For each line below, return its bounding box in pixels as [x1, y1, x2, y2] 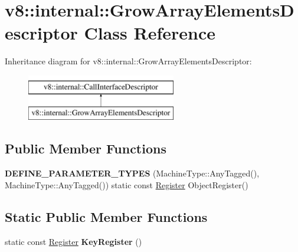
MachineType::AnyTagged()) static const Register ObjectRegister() [5, 178, 248, 191]
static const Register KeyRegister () [5, 235, 142, 247]
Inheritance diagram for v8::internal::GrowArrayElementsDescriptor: [5, 55, 252, 67]
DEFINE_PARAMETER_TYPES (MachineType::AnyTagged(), [5, 167, 260, 179]
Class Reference [84, 21, 215, 45]
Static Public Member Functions [5, 207, 208, 225]
